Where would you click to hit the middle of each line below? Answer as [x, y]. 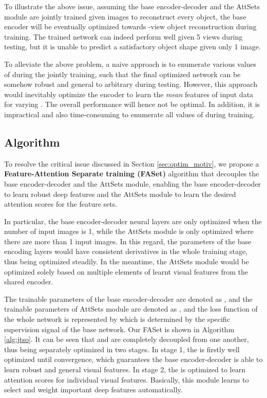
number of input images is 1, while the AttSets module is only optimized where [129, 231]
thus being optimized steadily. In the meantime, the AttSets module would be [127, 261]
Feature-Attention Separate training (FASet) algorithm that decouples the [132, 174]
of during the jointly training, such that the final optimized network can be [122, 74]
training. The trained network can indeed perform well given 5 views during [123, 36]
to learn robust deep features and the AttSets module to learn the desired [120, 194]
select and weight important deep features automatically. [93, 390]
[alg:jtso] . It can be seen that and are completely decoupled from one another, [127, 339]
